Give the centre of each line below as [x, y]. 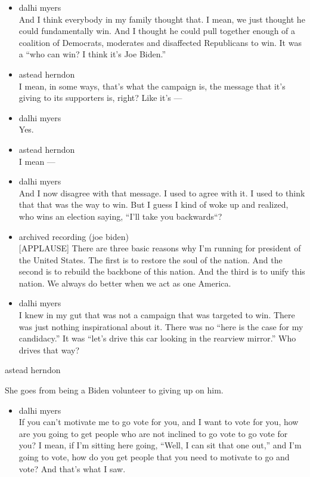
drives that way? [49, 350]
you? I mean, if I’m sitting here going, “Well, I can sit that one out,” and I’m [160, 445]
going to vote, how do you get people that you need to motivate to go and [154, 457]
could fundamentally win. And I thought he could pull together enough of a [157, 31]
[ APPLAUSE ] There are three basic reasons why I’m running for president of [160, 248]
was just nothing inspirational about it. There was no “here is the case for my [161, 326]
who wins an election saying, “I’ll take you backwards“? [120, 216]
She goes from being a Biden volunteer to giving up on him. [114, 390]
